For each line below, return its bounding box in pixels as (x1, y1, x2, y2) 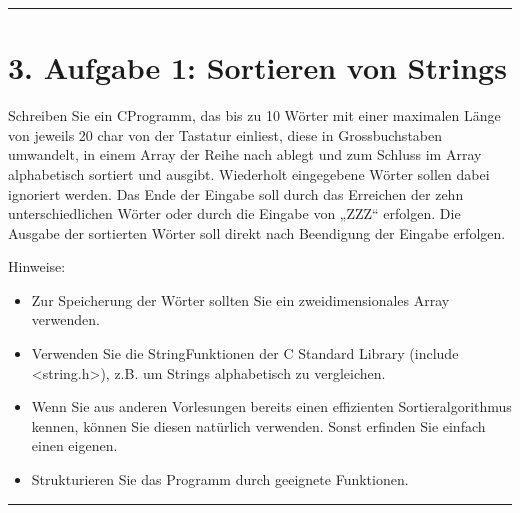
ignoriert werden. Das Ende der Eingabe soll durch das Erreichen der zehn (8, 183, 464, 204)
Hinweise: (8, 256, 66, 277)
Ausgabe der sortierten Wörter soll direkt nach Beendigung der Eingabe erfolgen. (8, 222, 506, 243)
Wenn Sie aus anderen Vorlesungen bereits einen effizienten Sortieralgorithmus (31, 396, 512, 417)
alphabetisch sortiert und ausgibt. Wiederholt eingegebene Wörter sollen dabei (8, 163, 490, 184)
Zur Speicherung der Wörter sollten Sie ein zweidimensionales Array (31, 289, 450, 310)
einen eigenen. (31, 435, 118, 456)
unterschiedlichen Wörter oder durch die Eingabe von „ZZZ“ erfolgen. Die (8, 203, 461, 224)
